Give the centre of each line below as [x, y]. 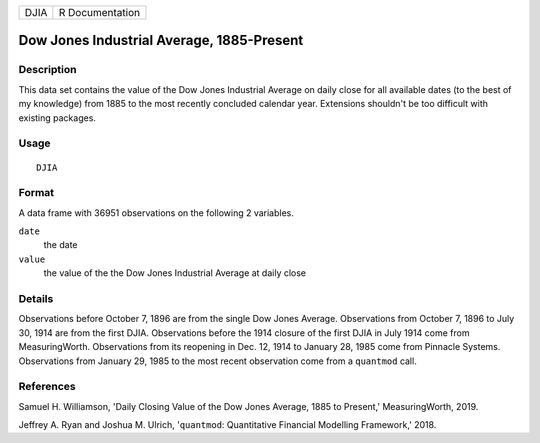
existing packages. [57, 117]
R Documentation [99, 12]
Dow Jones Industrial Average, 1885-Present [161, 40]
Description [47, 70]
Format [36, 193]
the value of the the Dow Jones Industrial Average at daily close [175, 273]
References [47, 387]
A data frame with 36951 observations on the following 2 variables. [156, 212]
